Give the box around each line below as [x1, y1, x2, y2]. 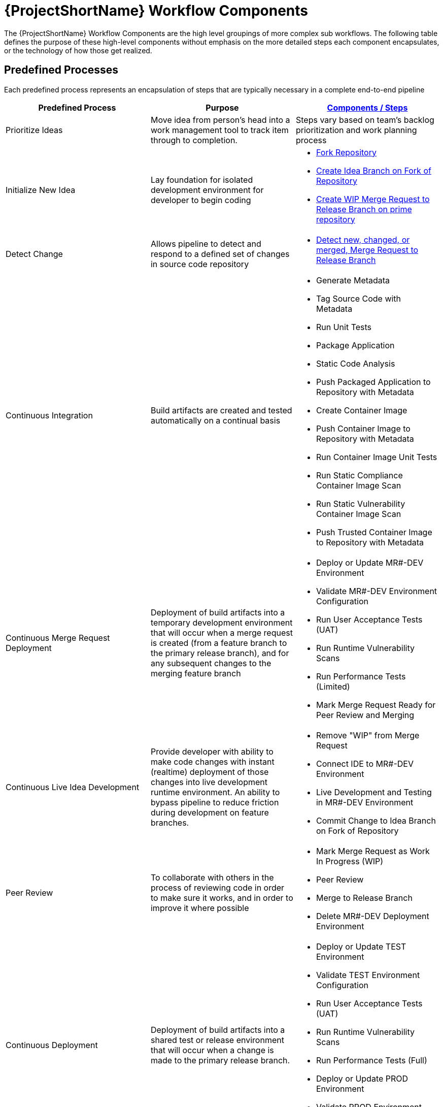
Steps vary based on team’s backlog [295, 114, 434, 125]
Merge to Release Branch [316, 892, 413, 903]
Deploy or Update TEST [316, 941, 406, 952]
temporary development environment [150, 617, 293, 628]
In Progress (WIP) [316, 856, 384, 866]
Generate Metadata [316, 275, 390, 285]
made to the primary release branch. [150, 1055, 290, 1065]
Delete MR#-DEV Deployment [316, 910, 429, 921]
